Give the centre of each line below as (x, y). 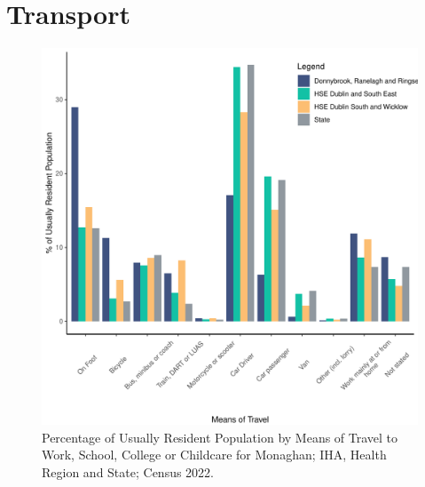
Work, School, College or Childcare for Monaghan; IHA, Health (214, 455)
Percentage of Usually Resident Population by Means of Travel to (220, 437)
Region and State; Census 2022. (128, 471)
